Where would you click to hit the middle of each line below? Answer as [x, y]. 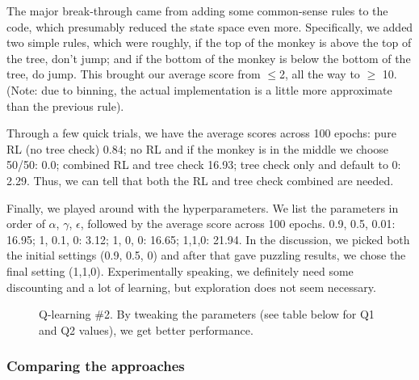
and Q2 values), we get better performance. [146, 329]
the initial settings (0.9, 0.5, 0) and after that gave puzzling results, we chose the [206, 255]
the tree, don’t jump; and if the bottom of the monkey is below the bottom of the [209, 58]
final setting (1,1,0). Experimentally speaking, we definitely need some [180, 270]
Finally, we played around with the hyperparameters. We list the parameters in [203, 207]
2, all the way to [319, 74]
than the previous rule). [65, 106]
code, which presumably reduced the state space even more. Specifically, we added [210, 26]
